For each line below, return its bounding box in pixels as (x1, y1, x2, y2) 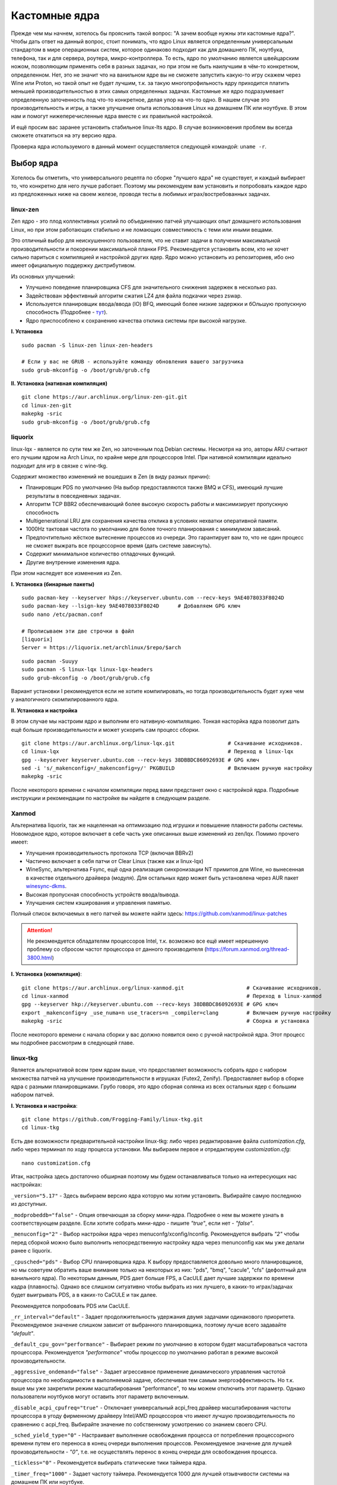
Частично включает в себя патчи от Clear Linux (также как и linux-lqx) (26, 857, 204, 864)
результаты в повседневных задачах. (26, 492, 121, 499)
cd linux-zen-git (21, 402, 72, 409)
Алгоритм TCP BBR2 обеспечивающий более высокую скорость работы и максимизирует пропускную (26, 501, 288, 508)
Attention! (27, 927, 53, 934)
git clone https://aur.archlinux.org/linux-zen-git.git (21, 394, 187, 400)
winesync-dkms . (26, 883, 67, 890)
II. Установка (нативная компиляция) (11, 380, 108, 387)
